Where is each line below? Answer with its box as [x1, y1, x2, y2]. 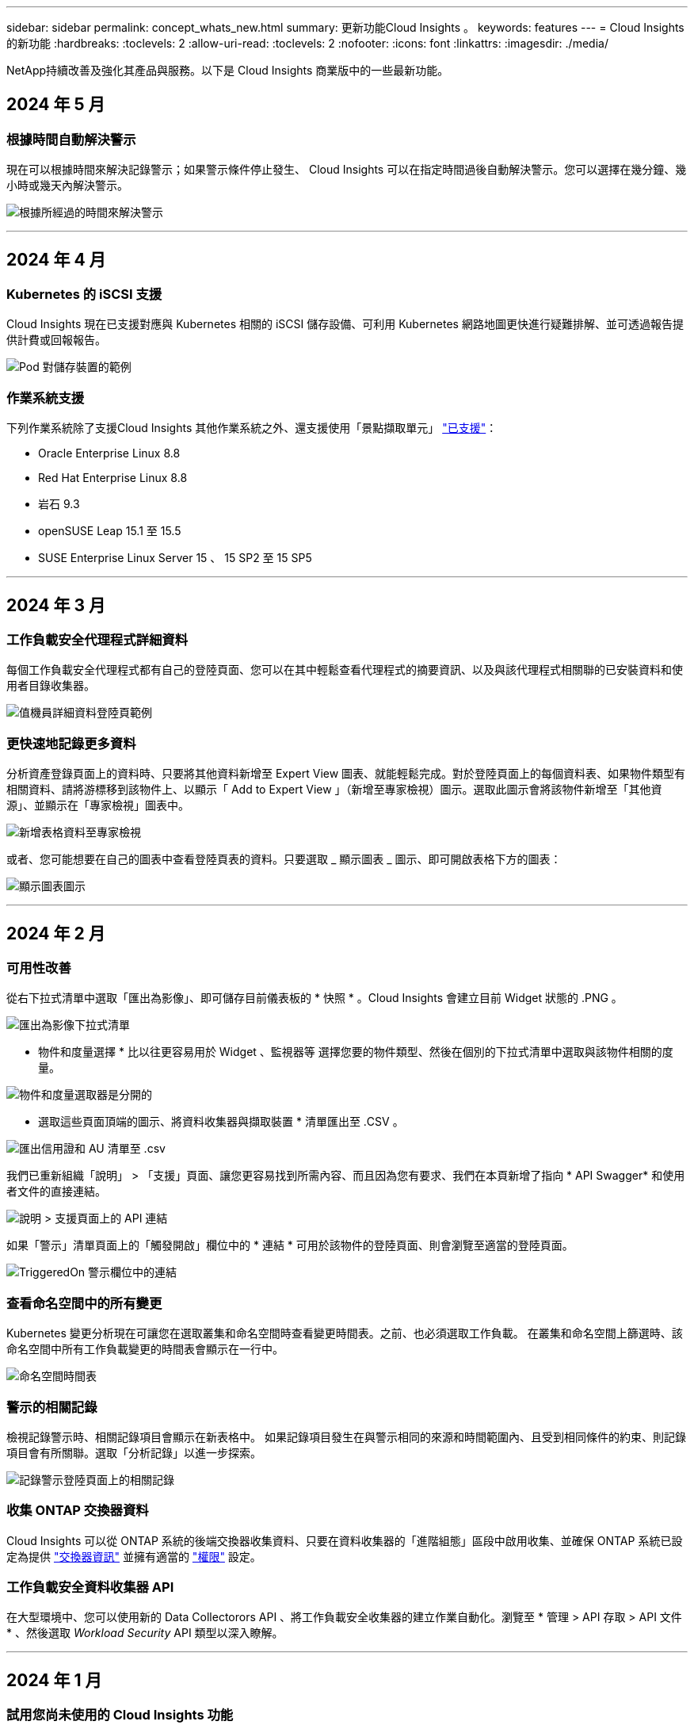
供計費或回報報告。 [6, 333, 106, 347]
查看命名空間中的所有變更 [6, 1295, 162, 1311]
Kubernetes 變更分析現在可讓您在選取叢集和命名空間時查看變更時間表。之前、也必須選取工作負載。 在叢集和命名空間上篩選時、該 [6, 1326, 683, 1341]
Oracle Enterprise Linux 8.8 [38, 446, 181, 461]
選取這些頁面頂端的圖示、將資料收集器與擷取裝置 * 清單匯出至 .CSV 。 [38, 1115, 404, 1129]
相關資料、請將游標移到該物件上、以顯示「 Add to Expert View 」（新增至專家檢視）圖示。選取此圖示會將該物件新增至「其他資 [6, 782, 662, 797]
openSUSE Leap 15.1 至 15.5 [38, 524, 181, 538]
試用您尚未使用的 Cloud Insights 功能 [6, 1707, 234, 1723]
